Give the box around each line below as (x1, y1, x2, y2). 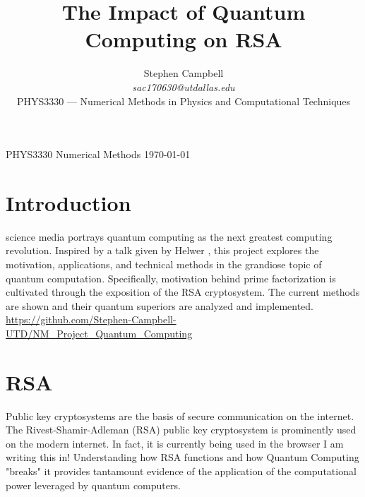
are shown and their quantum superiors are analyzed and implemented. (6, 298, 314, 313)
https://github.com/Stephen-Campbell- (6, 312, 176, 327)
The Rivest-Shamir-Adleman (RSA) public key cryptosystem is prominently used (6, 422, 357, 437)
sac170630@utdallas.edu (132, 79, 235, 94)
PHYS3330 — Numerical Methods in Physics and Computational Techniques (16, 93, 351, 108)
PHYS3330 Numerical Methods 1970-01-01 (6, 147, 191, 162)
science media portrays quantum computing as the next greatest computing (6, 229, 333, 244)
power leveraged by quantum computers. (6, 477, 181, 492)
